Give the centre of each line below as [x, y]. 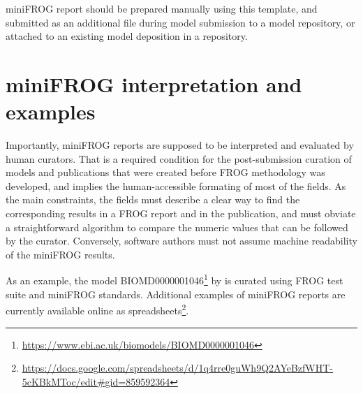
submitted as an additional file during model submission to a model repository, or [180, 22]
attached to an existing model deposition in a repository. [127, 36]
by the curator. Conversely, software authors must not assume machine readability [181, 241]
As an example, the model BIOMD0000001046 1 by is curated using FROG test [175, 279]
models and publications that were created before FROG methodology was [165, 172]
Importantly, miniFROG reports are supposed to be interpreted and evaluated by [180, 145]
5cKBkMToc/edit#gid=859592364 [96, 381]
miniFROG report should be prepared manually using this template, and [162, 8]
